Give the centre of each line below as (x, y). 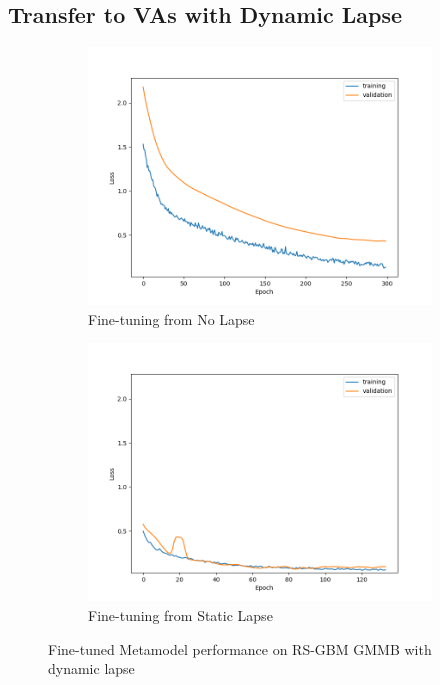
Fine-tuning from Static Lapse (180, 614)
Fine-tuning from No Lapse (171, 318)
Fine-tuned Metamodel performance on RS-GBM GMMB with (240, 648)
